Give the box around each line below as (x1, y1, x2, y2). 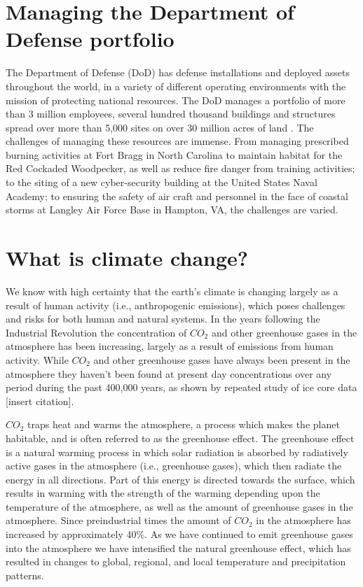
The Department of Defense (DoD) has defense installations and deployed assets (6, 65, 350, 80)
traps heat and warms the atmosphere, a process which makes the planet (27, 417, 340, 432)
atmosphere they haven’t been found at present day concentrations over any (6, 366, 332, 381)
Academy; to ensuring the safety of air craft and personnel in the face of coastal (6, 188, 348, 203)
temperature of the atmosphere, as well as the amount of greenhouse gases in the (6, 499, 353, 514)
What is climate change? (6, 243, 248, 272)
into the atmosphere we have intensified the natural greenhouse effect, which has (6, 540, 351, 555)
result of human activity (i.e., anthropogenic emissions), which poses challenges (6, 297, 345, 312)
